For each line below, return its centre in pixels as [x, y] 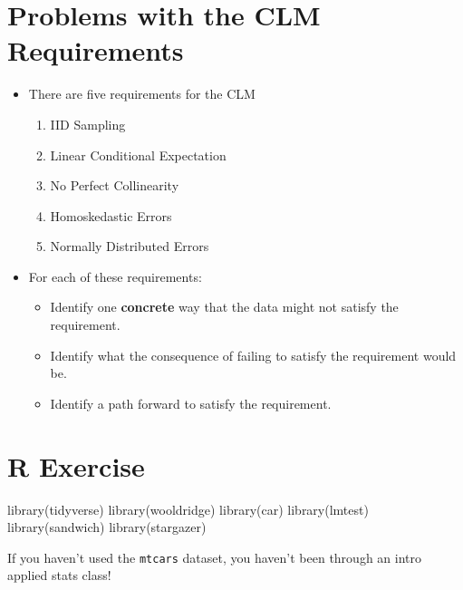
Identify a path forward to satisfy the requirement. [191, 403]
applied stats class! [59, 575]
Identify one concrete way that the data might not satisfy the [224, 307]
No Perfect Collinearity [115, 185]
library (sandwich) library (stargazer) [107, 527]
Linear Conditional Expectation [138, 155]
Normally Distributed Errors [130, 246]
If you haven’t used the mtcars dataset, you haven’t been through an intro [215, 557]
